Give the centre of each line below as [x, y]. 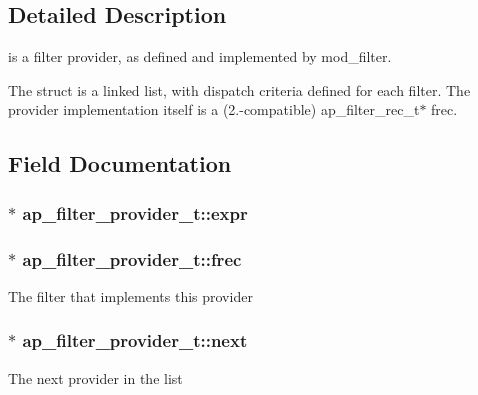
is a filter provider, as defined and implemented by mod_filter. [200, 56]
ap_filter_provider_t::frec [132, 258]
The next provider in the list [95, 377]
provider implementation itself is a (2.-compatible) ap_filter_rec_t [214, 109]
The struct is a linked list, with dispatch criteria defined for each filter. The [239, 89]
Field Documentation [120, 163]
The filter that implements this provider [130, 295]
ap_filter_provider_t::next [135, 340]
